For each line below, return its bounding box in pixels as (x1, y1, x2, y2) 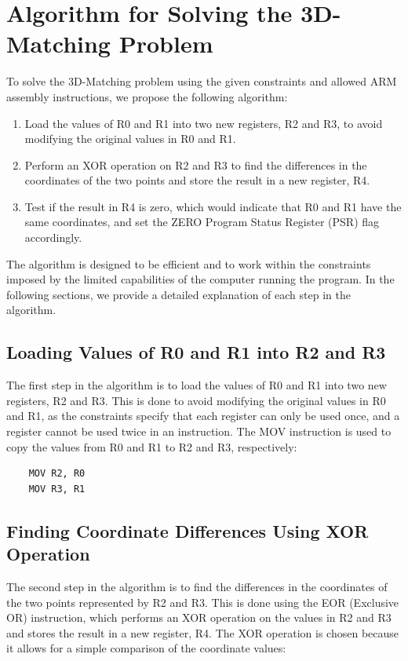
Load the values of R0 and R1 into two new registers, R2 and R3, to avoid (24, 115, 383, 131)
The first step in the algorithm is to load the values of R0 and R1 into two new (6, 377, 387, 393)
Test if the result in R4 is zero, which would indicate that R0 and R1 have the (24, 198, 402, 214)
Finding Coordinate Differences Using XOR (6, 518, 369, 542)
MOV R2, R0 (28, 468, 86, 480)
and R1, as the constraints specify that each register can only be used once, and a (6, 407, 400, 424)
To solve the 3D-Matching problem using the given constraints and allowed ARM (6, 73, 397, 89)
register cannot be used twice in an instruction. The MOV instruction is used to (6, 423, 392, 440)
